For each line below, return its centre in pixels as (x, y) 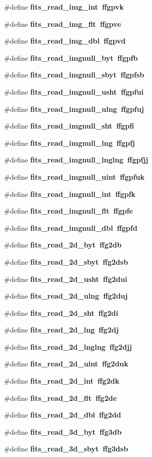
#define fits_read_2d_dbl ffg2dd (63, 415)
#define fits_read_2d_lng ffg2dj (61, 330)
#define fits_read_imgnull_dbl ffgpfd (71, 227)
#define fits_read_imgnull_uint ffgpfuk (74, 176)
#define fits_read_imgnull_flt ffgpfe (69, 211)
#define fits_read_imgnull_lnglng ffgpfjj (76, 160)
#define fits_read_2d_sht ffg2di (61, 313)
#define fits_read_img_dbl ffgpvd (65, 41)
